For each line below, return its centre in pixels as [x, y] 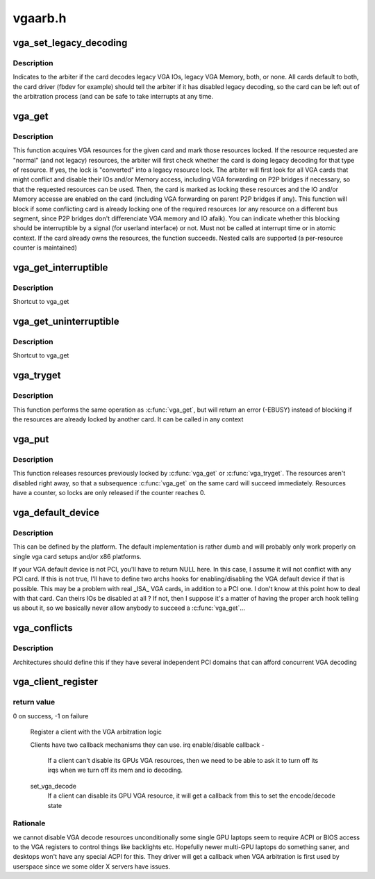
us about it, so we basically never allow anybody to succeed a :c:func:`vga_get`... [129, 608]
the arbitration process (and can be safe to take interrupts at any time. [113, 97]
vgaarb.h [40, 18]
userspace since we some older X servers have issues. [92, 866]
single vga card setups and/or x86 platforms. [77, 556]
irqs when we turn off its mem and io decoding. [115, 770]
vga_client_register [56, 682]
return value [34, 702]
